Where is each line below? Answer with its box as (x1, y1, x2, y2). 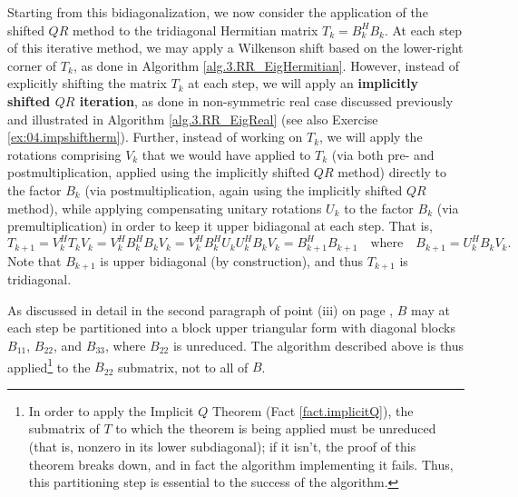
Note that (7, 251, 62, 270)
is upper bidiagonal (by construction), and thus (100, 251, 364, 270)
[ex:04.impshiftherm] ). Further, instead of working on (7, 127, 303, 146)
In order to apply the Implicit (28, 401, 194, 420)
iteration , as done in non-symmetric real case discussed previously (79, 91, 454, 110)
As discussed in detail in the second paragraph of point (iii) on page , (7, 300, 394, 319)
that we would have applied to (142, 144, 311, 164)
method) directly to (337, 163, 447, 182)
